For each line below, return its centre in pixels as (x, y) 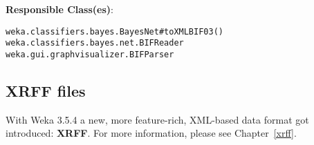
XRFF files (46, 90)
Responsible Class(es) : (59, 9)
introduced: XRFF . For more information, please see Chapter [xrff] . (151, 133)
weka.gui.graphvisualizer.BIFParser (90, 54)
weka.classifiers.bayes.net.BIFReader (95, 43)
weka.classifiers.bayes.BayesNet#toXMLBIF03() (114, 31)
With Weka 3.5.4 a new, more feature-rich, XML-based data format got (157, 119)
